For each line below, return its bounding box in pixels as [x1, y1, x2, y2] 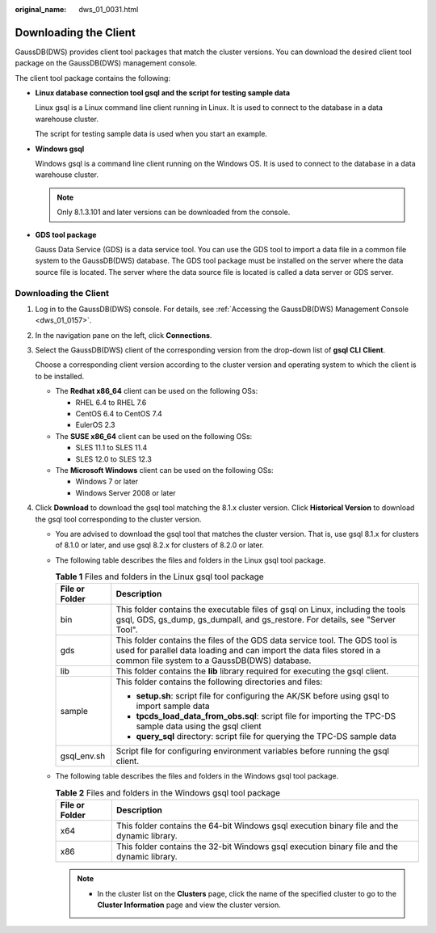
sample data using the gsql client [136, 720, 262, 732]
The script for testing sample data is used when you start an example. [35, 129, 268, 139]
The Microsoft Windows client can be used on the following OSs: [55, 465, 274, 475]
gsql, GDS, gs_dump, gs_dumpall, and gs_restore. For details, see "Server [115, 614, 396, 626]
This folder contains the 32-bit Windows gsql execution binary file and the [115, 841, 399, 852]
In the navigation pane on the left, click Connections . [35, 330, 212, 340]
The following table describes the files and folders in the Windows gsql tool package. [55, 771, 339, 781]
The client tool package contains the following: [15, 73, 171, 82]
